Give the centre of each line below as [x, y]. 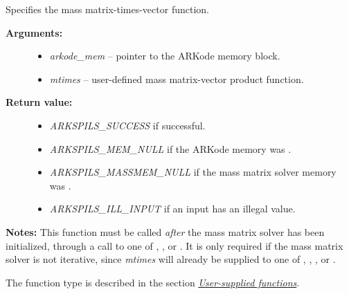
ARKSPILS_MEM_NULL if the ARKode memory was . [170, 148]
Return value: [39, 102]
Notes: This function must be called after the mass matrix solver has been [165, 231]
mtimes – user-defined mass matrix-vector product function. [177, 79]
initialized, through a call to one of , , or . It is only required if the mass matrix [174, 245]
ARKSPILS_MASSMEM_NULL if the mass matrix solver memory [193, 172]
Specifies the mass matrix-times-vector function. [107, 9]
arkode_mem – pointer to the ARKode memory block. [165, 56]
